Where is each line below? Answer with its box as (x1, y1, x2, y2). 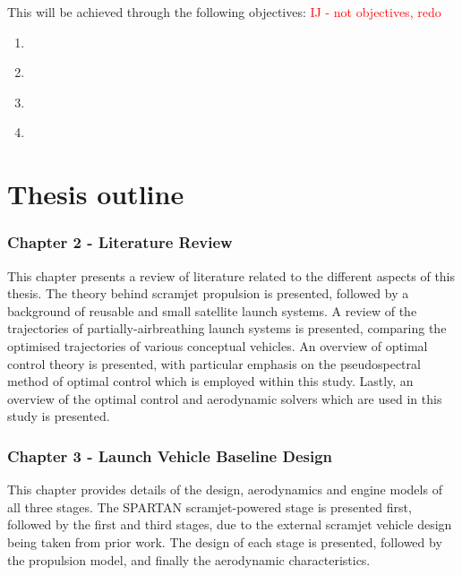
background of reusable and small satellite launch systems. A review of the (7, 301, 417, 320)
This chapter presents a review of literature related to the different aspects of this (7, 266, 456, 285)
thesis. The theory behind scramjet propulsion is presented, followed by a (7, 284, 409, 303)
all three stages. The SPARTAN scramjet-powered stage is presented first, (7, 497, 412, 516)
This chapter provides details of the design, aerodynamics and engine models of (7, 480, 442, 499)
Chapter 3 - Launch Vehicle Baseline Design (7, 444, 333, 467)
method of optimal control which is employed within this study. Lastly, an (7, 372, 414, 390)
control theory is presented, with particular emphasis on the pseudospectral (7, 354, 421, 373)
